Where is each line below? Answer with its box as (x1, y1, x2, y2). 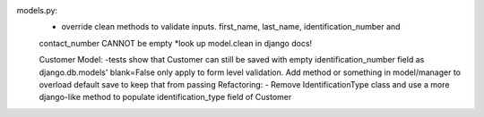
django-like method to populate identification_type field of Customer (39, 92, 292, 103)
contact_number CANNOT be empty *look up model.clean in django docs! (39, 38, 313, 48)
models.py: (16, 5, 58, 15)
